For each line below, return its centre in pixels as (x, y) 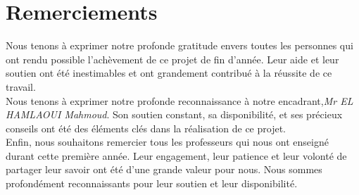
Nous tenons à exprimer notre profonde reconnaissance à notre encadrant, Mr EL (179, 100)
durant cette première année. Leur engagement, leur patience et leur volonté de (176, 155)
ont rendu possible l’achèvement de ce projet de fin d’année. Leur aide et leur (172, 59)
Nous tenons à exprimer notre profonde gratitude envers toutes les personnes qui (179, 45)
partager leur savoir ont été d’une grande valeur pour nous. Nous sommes (164, 169)
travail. (21, 86)
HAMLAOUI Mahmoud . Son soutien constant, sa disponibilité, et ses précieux (174, 114)
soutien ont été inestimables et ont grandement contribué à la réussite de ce (169, 73)
